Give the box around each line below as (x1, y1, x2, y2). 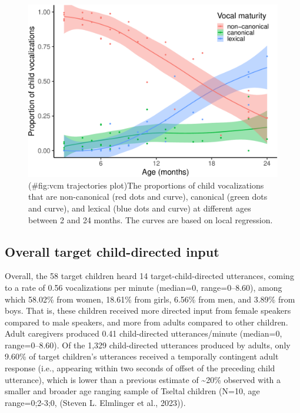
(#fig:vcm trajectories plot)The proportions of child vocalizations (28, 179, 264, 191)
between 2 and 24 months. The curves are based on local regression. (28, 213, 273, 226)
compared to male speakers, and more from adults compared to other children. (5, 315, 288, 328)
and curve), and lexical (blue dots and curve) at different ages (28, 202, 251, 214)
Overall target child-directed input (5, 242, 219, 260)
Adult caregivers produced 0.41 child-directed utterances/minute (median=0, (5, 327, 282, 340)
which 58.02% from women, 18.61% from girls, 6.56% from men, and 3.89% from (5, 293, 295, 305)
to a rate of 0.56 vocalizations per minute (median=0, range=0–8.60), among (5, 281, 282, 293)
